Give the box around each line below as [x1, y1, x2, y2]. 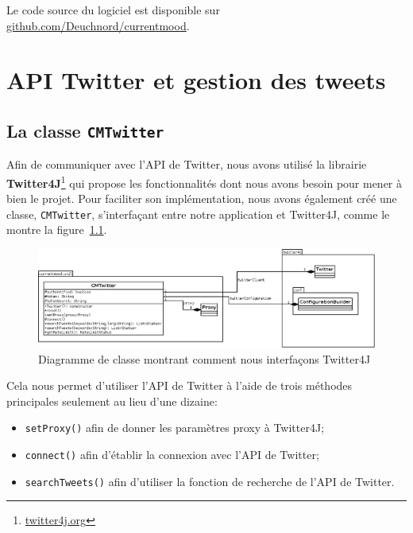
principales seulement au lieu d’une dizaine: [6, 392, 218, 409]
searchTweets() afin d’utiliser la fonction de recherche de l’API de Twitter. [25, 473, 395, 489]
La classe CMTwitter [6, 118, 164, 142]
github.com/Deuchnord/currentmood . [6, 17, 190, 33]
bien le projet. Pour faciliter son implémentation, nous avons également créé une [6, 190, 397, 207]
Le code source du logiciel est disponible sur [6, 2, 220, 18]
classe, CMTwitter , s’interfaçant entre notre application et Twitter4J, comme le [6, 205, 390, 222]
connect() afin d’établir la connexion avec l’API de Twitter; [25, 445, 319, 462]
